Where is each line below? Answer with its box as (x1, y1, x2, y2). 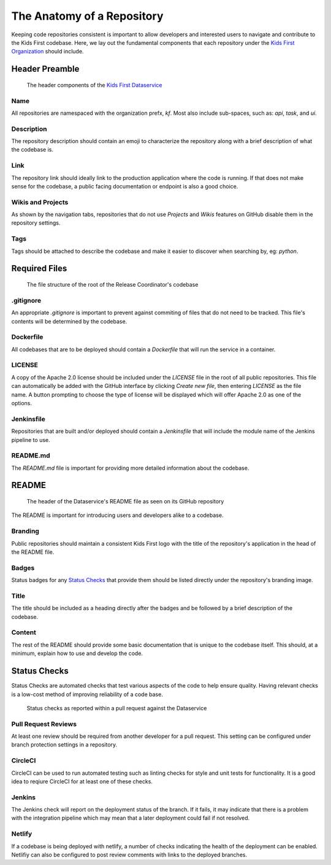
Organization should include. (11, 48, 84, 55)
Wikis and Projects (11, 198, 69, 206)
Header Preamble (11, 64, 80, 74)
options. (11, 400, 32, 406)
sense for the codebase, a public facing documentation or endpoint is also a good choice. (11, 182, 238, 190)
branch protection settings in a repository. (11, 741, 118, 748)
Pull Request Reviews (11, 720, 77, 728)
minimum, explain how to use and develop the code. (11, 650, 143, 657)
